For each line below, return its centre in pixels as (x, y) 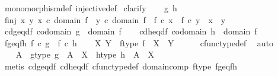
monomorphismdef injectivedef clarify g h (91, 8)
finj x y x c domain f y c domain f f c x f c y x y (115, 19)
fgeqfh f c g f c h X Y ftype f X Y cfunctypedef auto (139, 42)
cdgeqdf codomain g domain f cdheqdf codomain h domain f (131, 31)
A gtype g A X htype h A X (85, 54)
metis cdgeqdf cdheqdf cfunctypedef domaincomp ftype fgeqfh (121, 66)
